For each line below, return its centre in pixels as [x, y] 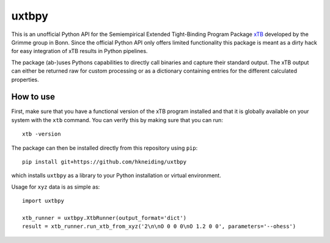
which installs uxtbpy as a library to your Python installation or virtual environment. [116, 176]
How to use [33, 97]
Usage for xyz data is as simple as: [56, 187]
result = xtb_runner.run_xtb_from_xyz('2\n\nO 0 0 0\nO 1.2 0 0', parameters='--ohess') [159, 227]
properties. [25, 79]
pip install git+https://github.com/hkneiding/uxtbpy [104, 161]
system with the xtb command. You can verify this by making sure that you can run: [117, 120]
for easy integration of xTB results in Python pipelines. [79, 51]
